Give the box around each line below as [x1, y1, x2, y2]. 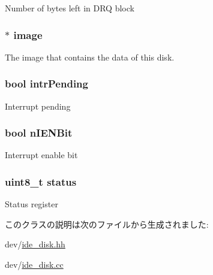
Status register [5, 198, 58, 210]
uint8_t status [5, 174, 77, 189]
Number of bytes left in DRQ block [5, 2, 134, 14]
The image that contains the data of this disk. [5, 50, 175, 63]
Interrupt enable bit [5, 149, 78, 161]
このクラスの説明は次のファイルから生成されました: [5, 217, 209, 230]
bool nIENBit [5, 125, 73, 140]
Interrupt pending [5, 99, 71, 112]
